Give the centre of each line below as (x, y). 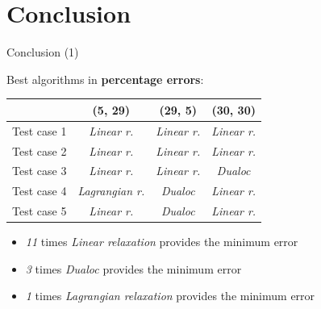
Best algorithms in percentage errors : (105, 79)
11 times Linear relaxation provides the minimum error (162, 242)
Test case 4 (40, 191)
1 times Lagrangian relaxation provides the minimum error (170, 296)
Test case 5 (40, 211)
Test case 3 (40, 171)
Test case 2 (40, 150)
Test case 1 (40, 130)
